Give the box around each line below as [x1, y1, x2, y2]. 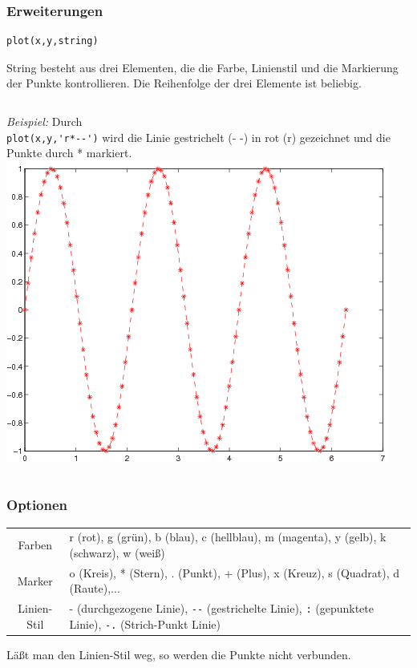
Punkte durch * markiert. [6, 144, 132, 161]
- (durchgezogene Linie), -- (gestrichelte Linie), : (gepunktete [69, 600, 374, 617]
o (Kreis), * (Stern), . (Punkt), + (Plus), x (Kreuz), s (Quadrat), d [69, 564, 400, 581]
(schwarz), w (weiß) [69, 545, 165, 561]
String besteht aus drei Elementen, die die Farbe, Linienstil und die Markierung [6, 59, 399, 75]
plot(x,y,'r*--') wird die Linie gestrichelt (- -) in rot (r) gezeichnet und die [6, 128, 391, 145]
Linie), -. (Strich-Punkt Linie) [69, 615, 221, 632]
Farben [18, 536, 53, 553]
